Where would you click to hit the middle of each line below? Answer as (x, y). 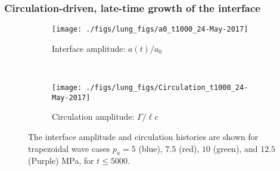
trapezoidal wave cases (69, 148)
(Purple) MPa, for (61, 161)
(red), (189, 148)
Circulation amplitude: (93, 116)
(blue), (150, 148)
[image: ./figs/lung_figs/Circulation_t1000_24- (150, 88)
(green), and (235, 148)
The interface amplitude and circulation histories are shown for (143, 136)
